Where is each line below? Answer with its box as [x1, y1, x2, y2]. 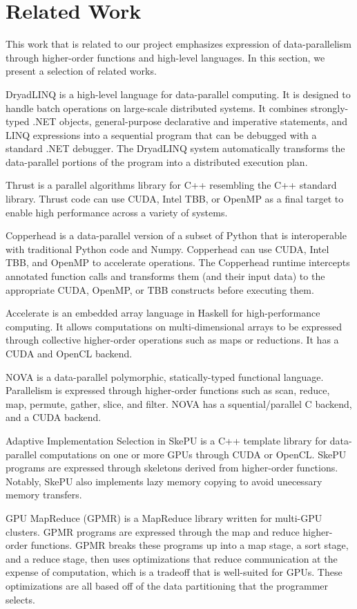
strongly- [311, 100, 349, 115]
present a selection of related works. [6, 64, 157, 78]
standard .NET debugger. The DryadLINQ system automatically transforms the [6, 141, 345, 156]
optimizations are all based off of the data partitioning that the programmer [6, 578, 329, 592]
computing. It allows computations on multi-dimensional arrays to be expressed [6, 319, 342, 333]
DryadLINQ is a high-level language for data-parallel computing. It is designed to [6, 86, 351, 101]
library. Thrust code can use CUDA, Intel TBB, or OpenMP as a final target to [6, 191, 344, 206]
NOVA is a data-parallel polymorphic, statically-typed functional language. [6, 369, 324, 384]
